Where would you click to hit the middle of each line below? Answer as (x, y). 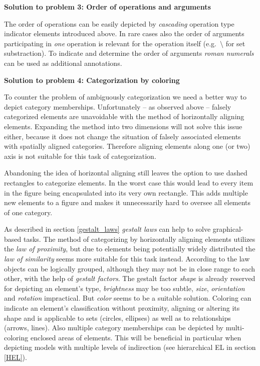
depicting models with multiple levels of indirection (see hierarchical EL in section (130, 347)
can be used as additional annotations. (63, 63)
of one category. (28, 212)
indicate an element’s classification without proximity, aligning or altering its (122, 308)
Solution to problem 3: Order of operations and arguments (107, 7)
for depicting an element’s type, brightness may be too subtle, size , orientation (124, 288)
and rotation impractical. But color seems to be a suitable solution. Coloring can (128, 298)
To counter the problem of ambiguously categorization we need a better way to (125, 97)
